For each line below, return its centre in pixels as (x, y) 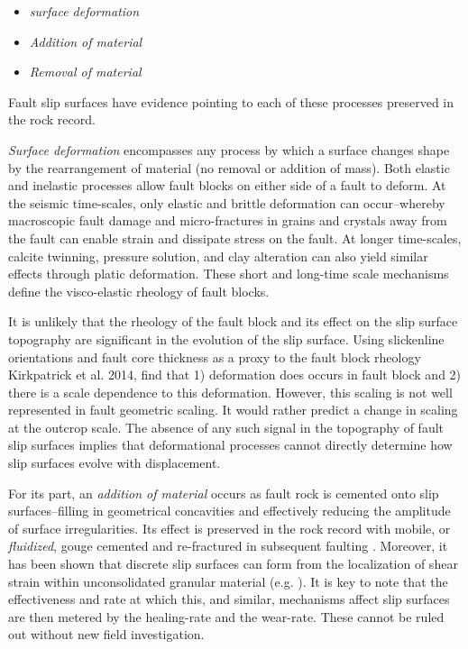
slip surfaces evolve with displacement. (115, 463)
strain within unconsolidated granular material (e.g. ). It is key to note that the (228, 581)
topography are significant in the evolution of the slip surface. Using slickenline (226, 338)
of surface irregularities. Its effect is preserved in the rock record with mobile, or (229, 528)
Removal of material (85, 72)
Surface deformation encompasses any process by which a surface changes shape (229, 149)
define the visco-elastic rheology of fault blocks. (139, 291)
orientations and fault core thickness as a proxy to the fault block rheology (215, 356)
